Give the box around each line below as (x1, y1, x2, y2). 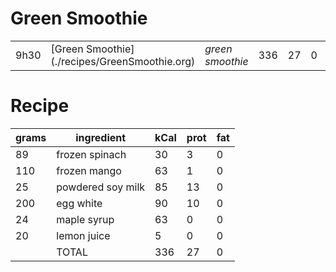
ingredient (75, 130, 127, 144)
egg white (56, 196, 103, 210)
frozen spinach (56, 147, 127, 161)
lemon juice (56, 228, 111, 242)
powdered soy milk (56, 180, 146, 194)
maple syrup (56, 212, 115, 226)
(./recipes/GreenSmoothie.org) (50, 54, 196, 68)
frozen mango (56, 163, 122, 177)
